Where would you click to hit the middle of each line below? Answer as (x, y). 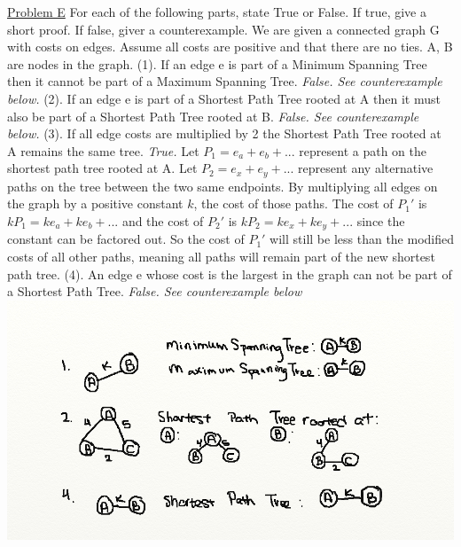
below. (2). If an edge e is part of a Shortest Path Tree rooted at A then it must (224, 98)
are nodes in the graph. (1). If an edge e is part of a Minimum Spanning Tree (217, 63)
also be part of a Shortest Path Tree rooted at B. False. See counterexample (213, 116)
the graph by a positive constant (95, 203)
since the (381, 220)
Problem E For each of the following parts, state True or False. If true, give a (217, 12)
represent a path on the (363, 150)
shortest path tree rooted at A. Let (102, 168)
